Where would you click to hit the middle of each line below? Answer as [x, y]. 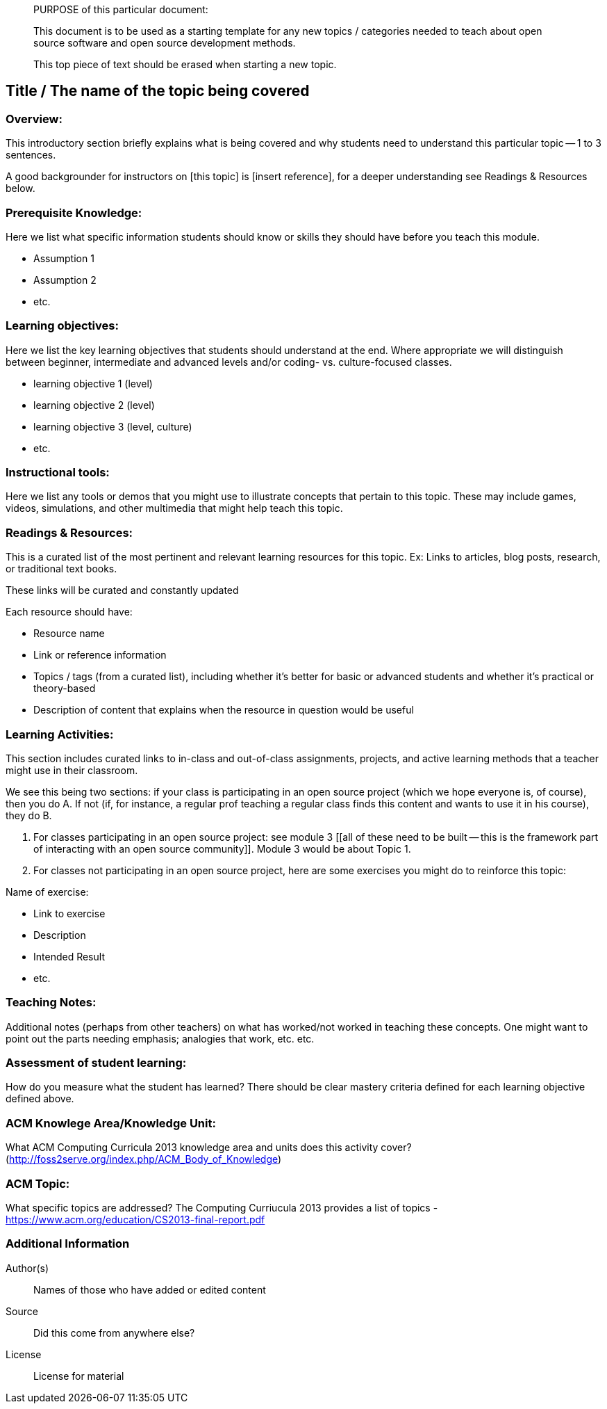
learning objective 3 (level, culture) [113, 426]
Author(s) [27, 1268]
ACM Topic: [38, 1183]
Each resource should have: [69, 612]
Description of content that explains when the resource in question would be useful [224, 710]
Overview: [34, 119]
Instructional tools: [58, 473]
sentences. [31, 155]
